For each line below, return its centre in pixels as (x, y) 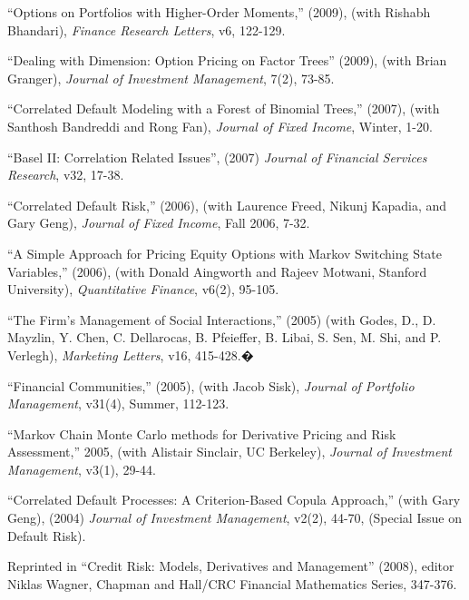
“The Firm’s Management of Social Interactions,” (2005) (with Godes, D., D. (222, 319)
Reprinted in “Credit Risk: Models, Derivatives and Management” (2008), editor (231, 566)
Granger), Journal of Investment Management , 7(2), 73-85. (171, 78)
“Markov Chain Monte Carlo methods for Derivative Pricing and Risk (202, 433)
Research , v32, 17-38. (66, 175)
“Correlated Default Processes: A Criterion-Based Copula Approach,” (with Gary (234, 500)
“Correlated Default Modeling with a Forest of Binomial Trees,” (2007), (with (224, 108)
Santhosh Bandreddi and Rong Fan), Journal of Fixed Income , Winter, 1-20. (220, 126)
